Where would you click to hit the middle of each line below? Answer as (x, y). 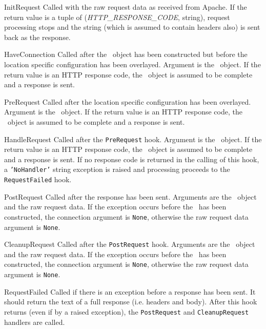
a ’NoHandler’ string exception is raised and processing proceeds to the (117, 169)
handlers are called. (35, 322)
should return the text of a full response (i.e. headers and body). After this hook (131, 302)
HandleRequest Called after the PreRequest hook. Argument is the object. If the (133, 139)
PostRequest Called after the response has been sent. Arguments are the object (130, 196)
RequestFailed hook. (38, 179)
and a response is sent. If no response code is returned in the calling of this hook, (132, 159)
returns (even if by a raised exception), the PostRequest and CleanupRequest (127, 311)
